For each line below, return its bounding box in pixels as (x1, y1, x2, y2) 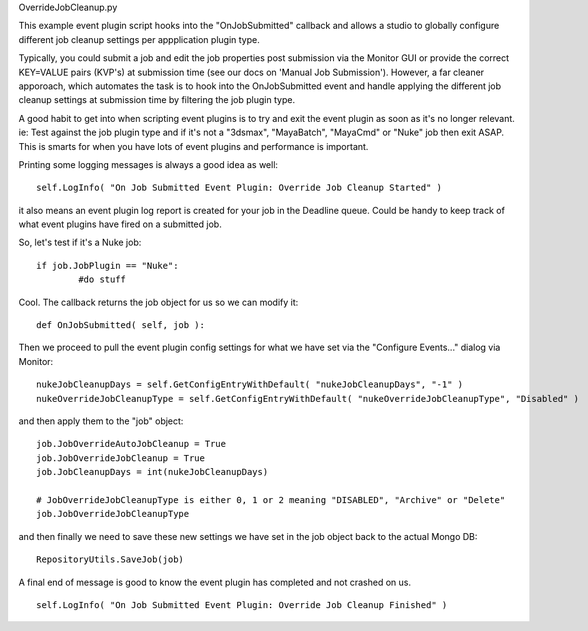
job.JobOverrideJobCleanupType (36, 508, 190, 520)
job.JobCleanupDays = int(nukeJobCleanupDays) (36, 466, 269, 478)
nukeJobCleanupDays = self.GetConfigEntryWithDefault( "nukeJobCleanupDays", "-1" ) (36, 379, 464, 390)
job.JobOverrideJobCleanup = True (36, 452, 205, 464)
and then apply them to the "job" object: (18, 415, 184, 427)
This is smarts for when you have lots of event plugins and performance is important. (18, 140, 369, 152)
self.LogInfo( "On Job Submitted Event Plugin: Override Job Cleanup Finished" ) (36, 599, 448, 610)
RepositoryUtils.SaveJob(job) (36, 554, 185, 565)
